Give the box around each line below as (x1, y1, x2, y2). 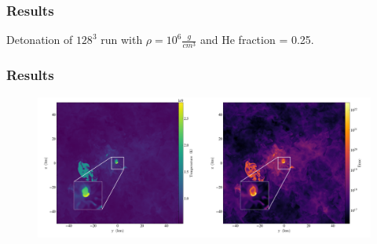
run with (101, 31, 143, 48)
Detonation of (6, 31, 73, 48)
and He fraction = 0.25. (200, 31, 314, 48)
